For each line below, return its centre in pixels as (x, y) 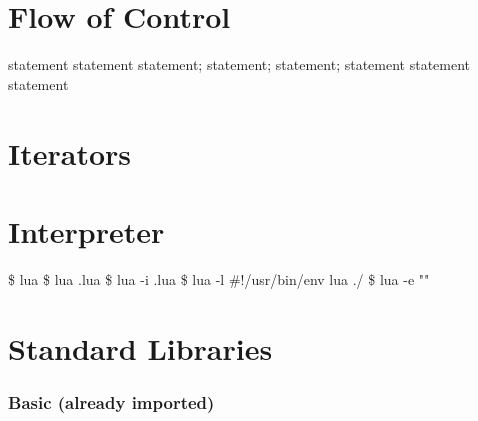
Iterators (70, 152)
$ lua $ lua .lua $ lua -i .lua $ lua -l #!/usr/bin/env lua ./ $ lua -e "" (219, 278)
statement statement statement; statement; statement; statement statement (239, 64)
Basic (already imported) (111, 401)
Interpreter (86, 230)
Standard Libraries (140, 347)
